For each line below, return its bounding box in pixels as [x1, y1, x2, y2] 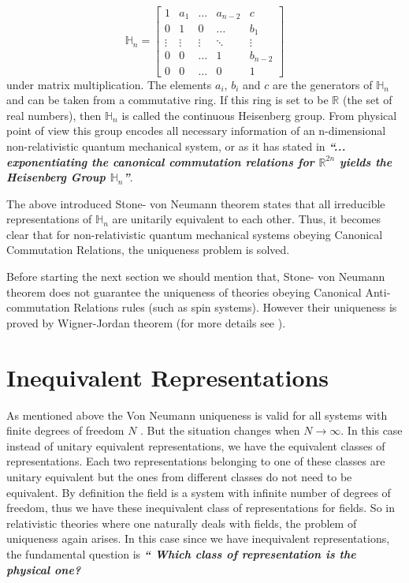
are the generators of [272, 76, 373, 92]
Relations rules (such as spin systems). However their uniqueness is [73, 299, 397, 316]
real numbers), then [6, 107, 102, 123]
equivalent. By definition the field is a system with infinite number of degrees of [6, 484, 391, 500]
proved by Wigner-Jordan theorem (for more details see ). [6, 314, 286, 331]
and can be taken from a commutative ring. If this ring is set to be [6, 92, 329, 108]
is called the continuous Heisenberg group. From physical [121, 107, 397, 123]
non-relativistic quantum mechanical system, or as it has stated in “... [6, 137, 346, 154]
